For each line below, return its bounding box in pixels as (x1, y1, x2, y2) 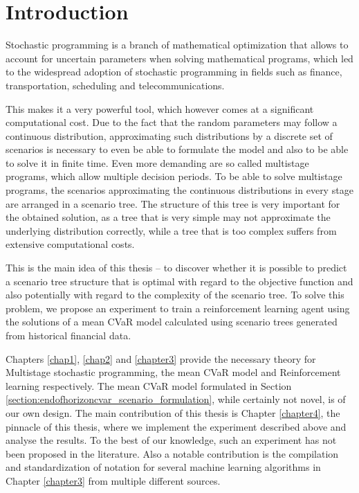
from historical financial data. (6, 328, 131, 342)
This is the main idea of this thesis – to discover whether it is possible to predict (6, 260, 347, 275)
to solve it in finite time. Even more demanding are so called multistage (6, 155, 309, 170)
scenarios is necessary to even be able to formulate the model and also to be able (6, 142, 349, 156)
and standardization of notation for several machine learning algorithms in (6, 460, 321, 474)
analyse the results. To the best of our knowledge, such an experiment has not (6, 433, 337, 447)
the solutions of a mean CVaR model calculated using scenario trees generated (6, 314, 338, 329)
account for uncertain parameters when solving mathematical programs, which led (6, 51, 353, 65)
